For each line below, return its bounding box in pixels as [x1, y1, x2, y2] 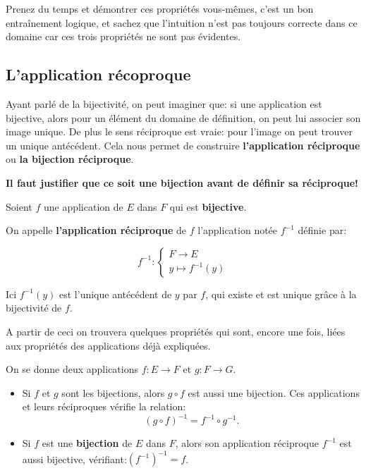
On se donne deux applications [6, 362, 139, 376]
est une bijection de [42, 436, 133, 450]
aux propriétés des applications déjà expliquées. [6, 338, 211, 352]
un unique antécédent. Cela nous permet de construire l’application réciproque [6, 137, 360, 152]
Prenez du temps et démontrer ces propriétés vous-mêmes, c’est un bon [6, 1, 314, 16]
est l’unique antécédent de [59, 286, 172, 301]
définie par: [298, 223, 347, 238]
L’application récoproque [6, 63, 191, 85]
